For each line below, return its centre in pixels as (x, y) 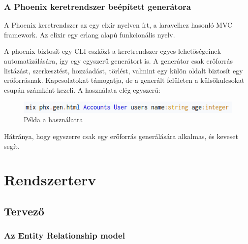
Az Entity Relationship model (64, 235)
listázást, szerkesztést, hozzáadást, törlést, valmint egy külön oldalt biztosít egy (124, 70)
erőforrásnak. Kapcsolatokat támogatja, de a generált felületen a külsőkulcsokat (124, 80)
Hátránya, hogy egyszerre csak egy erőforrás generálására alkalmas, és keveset (121, 136)
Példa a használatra (53, 120)
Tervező (24, 211)
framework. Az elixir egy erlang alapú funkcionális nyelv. (90, 34)
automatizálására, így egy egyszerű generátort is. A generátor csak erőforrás (119, 61)
